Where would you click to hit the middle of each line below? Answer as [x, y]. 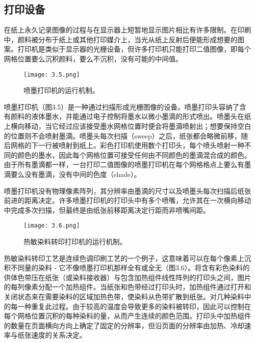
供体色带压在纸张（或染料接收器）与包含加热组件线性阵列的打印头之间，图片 [127, 277]
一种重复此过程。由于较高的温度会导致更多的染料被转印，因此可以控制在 [134, 306]
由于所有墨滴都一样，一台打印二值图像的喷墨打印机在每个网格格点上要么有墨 [127, 164]
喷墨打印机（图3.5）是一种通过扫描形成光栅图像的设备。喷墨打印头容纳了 [122, 106]
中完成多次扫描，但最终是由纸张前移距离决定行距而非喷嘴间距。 [107, 210]
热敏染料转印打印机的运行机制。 [75, 242]
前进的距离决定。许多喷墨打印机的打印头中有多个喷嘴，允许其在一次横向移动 [127, 200]
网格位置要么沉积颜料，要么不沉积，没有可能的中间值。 [93, 58]
